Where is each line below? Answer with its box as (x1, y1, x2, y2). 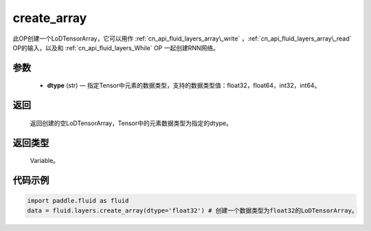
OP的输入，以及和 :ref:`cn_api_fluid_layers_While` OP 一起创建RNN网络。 (12, 43, 220, 52)
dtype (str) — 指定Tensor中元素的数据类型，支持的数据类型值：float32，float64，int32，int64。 (47, 81, 321, 89)
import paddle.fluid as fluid (27, 197, 129, 205)
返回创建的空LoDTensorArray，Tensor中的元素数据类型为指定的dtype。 (30, 119, 233, 127)
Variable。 (30, 157, 60, 165)
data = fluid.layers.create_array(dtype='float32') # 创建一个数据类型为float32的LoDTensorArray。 (27, 206, 358, 214)
